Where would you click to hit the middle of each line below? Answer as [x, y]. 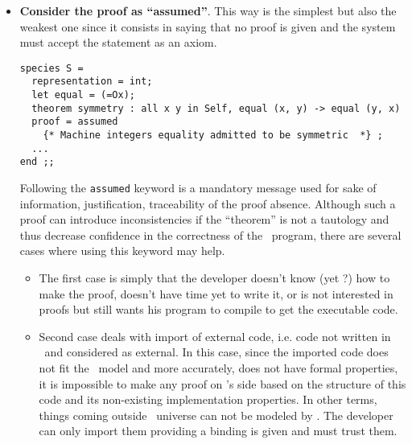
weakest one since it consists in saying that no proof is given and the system [208, 26]
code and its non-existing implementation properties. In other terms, [208, 399]
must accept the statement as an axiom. [118, 42]
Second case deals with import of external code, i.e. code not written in [215, 336]
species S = [51, 68]
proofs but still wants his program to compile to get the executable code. [218, 309]
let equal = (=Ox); [83, 95]
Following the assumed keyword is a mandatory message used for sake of [198, 188]
